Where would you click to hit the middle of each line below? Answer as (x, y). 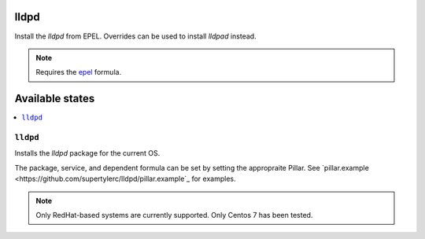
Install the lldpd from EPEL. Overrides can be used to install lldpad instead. (135, 36)
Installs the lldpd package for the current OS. (87, 153)
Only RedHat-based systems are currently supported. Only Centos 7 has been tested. (174, 215)
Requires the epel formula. (79, 72)
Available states (55, 99)
